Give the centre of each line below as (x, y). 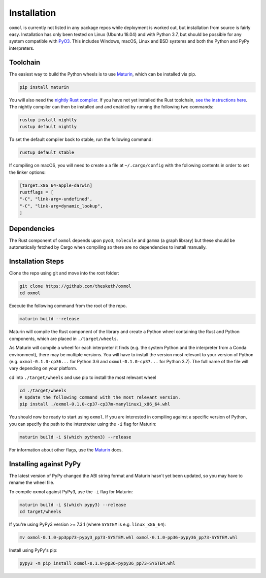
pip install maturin (44, 87)
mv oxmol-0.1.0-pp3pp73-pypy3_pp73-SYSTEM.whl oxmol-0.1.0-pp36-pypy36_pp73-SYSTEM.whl (129, 537)
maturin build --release (50, 319)
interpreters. (22, 48)
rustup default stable (47, 153)
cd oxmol (30, 293)
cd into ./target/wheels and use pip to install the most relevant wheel (83, 377)
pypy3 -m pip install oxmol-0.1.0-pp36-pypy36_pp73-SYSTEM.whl (98, 563)
